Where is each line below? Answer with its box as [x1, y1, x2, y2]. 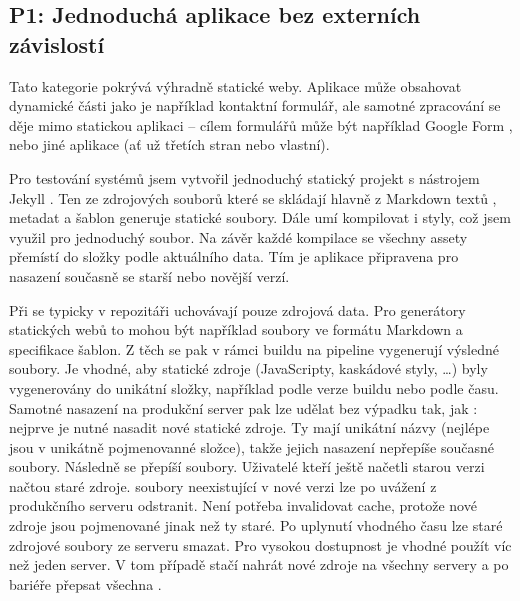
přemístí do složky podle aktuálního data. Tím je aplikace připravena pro [9, 246, 459, 267]
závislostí [9, 28, 105, 59]
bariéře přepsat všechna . [9, 573, 162, 594]
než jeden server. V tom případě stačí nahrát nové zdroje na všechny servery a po [9, 554, 509, 575]
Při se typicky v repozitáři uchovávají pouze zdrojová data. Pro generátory [9, 299, 466, 320]
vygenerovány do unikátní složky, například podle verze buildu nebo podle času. [9, 377, 499, 398]
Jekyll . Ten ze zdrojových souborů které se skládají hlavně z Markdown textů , [9, 187, 497, 208]
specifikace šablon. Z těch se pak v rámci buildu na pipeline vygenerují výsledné [9, 338, 500, 359]
